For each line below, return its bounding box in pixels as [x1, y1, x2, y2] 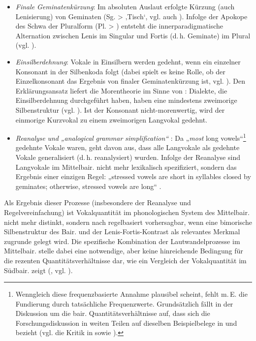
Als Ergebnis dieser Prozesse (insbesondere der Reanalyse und [4, 197, 191, 208]
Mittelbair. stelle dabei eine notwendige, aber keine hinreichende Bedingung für [4, 246, 243, 256]
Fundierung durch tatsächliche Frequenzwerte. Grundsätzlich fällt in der [15, 298, 233, 309]
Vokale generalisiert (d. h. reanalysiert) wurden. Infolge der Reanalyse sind [15, 152, 240, 162]
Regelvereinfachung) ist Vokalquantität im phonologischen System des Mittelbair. [4, 207, 250, 217]
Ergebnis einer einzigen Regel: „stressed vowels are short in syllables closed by [15, 171, 251, 182]
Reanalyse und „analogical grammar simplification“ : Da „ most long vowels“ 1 [15, 131, 246, 143]
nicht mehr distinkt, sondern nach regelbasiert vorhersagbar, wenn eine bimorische [4, 217, 252, 227]
